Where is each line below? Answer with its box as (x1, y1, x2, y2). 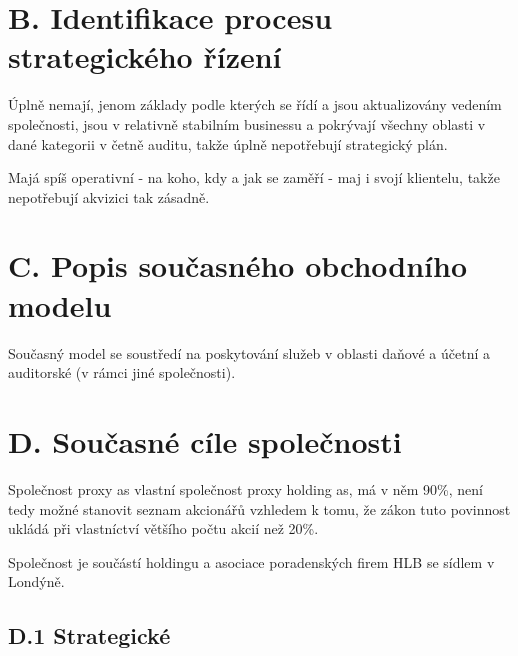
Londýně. (8, 571, 65, 592)
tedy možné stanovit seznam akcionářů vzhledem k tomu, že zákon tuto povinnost (8, 498, 511, 519)
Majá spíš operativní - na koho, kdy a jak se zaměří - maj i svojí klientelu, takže (8, 167, 500, 188)
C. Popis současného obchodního (8, 245, 468, 286)
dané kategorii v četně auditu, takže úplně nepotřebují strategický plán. (8, 133, 448, 154)
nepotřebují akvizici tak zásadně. (8, 186, 210, 207)
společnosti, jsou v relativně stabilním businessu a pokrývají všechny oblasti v (8, 113, 486, 134)
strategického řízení (8, 36, 282, 77)
